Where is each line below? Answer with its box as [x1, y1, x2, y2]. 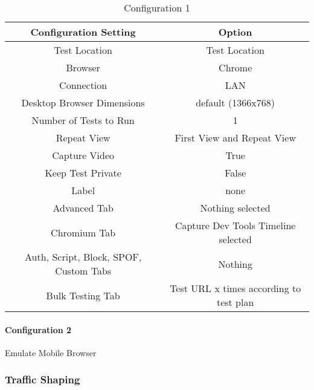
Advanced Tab [53, 201, 114, 215]
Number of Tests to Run [31, 113, 135, 127]
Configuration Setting [30, 25, 136, 39]
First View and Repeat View [175, 131, 296, 145]
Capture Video [52, 148, 115, 162]
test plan [216, 295, 254, 309]
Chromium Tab [51, 225, 116, 239]
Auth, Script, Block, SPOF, [25, 250, 142, 264]
